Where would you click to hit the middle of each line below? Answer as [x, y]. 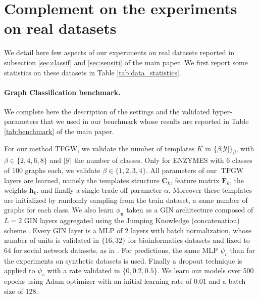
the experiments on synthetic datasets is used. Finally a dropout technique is [123, 260]
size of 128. [21, 291]
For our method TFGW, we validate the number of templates [99, 148]
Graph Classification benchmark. [62, 92]
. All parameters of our [182, 170]
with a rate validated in [84, 270]
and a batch [227, 281]
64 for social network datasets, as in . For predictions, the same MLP [111, 250]
